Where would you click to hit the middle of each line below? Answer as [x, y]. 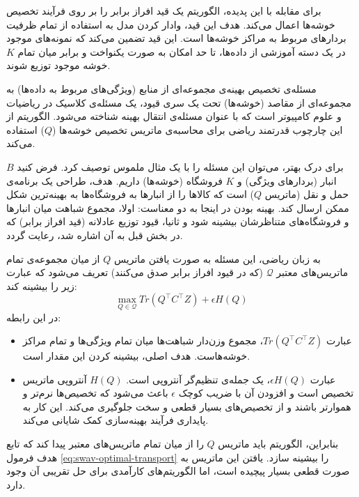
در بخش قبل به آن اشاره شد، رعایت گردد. [95, 235]
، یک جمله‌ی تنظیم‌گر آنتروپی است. [198, 379]
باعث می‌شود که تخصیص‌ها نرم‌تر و [95, 393]
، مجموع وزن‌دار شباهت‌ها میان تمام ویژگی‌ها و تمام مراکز [143, 341]
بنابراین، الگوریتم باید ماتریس [278, 444]
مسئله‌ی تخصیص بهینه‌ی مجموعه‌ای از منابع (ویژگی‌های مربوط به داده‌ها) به [161, 88]
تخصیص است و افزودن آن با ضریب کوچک [266, 393]
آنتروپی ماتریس [55, 379]
